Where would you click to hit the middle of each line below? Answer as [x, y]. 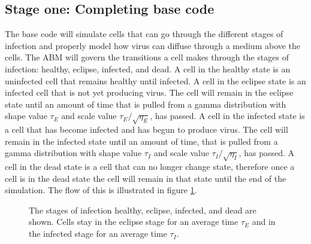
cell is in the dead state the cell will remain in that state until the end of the [146, 178]
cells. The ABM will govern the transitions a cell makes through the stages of [147, 57]
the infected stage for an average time [98, 234]
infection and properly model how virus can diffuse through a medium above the [153, 45]
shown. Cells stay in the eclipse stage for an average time [134, 222]
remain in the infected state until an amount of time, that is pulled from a [141, 141]
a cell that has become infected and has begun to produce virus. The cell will [147, 129]
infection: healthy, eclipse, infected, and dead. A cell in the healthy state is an [148, 68]
